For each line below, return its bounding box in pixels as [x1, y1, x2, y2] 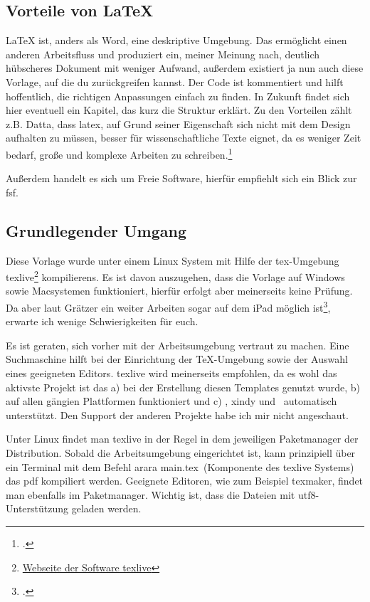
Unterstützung [6, 501, 69, 516]
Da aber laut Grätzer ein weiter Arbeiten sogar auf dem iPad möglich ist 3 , [6, 298, 331, 315]
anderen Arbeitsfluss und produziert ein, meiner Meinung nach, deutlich [6, 46, 320, 61]
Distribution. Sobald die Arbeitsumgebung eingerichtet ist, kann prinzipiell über [6, 445, 356, 460]
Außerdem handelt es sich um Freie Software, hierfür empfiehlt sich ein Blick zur [6, 171, 357, 186]
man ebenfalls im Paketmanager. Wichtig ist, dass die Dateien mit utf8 [6, 487, 316, 502]
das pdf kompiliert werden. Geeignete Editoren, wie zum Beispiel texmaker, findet [6, 473, 364, 488]
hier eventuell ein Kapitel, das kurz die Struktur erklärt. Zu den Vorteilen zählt [6, 102, 352, 117]
